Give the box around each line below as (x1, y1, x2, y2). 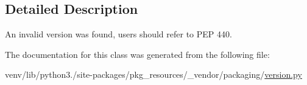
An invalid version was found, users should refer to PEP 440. (5, 28, 232, 40)
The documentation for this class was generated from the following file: (5, 48, 270, 60)
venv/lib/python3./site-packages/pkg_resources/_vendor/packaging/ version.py (5, 68, 302, 81)
